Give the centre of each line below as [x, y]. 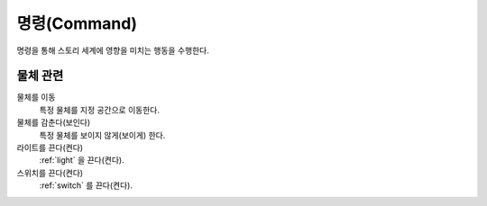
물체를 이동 [36, 97]
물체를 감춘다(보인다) [54, 122]
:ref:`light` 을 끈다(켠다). [82, 160]
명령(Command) [77, 23]
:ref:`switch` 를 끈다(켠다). [86, 185]
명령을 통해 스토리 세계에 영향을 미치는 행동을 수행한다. [113, 50]
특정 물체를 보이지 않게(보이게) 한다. [102, 135]
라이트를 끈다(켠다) [50, 148]
